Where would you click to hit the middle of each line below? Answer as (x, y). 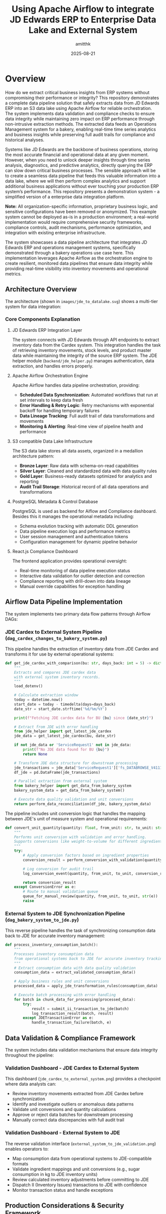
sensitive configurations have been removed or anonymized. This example (81, 211)
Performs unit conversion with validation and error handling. (81, 837)
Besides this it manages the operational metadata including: (73, 516)
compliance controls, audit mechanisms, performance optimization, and (78, 227)
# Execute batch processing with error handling (65, 995)
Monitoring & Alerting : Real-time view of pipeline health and (81, 426)
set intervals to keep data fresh (51, 400)
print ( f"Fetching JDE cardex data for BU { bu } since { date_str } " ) (84, 718)
